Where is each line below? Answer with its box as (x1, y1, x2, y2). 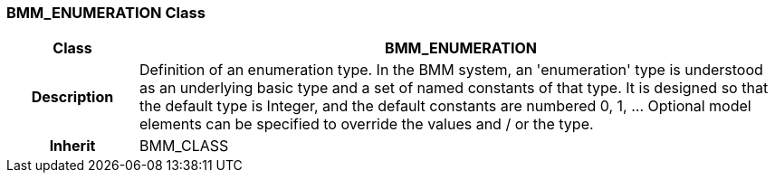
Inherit (49, 137, 96, 156)
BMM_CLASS (139, 137, 229, 156)
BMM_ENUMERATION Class (6, 4, 206, 22)
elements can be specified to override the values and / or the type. (139, 115, 594, 134)
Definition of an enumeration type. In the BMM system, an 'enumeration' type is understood (139, 61, 763, 80)
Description (31, 88, 114, 107)
